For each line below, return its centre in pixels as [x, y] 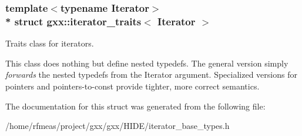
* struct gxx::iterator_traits [73, 21]
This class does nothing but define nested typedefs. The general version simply [147, 63]
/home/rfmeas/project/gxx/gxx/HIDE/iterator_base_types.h [118, 126]
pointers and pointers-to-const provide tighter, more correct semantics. [132, 86]
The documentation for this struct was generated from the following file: [135, 106]
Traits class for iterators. [50, 43]
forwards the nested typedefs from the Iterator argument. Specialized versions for [151, 74]
